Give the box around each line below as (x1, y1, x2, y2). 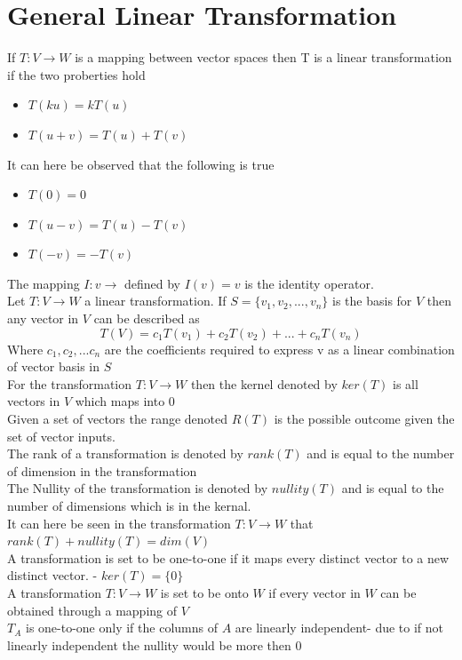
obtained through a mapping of (7, 600, 178, 619)
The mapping (7, 274, 80, 292)
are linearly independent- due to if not (235, 618, 444, 637)
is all (392, 374, 418, 393)
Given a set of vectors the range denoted (7, 410, 228, 428)
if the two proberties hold (7, 65, 146, 83)
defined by (123, 274, 180, 292)
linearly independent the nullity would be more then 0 (7, 635, 302, 654)
